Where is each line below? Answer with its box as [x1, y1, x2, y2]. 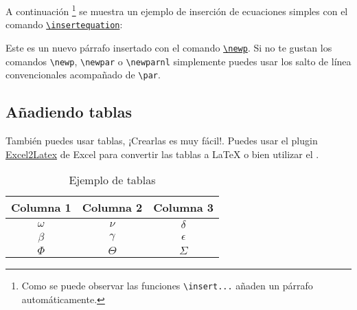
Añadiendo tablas [5, 101, 133, 122]
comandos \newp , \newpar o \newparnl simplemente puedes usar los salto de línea [5, 54, 352, 68]
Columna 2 [82, 199, 143, 216]
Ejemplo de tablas [69, 172, 156, 188]
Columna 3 [153, 199, 214, 216]
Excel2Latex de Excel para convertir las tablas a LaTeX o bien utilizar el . [5, 146, 319, 161]
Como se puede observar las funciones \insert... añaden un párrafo [21, 278, 313, 293]
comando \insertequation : [5, 17, 123, 32]
